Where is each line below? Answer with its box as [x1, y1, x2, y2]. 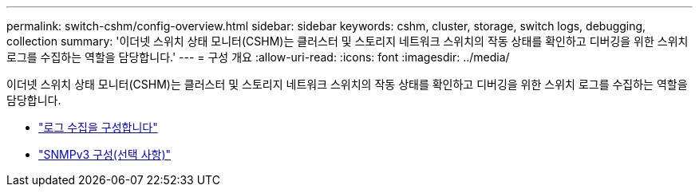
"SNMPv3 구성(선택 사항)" [38, 148, 172, 161]
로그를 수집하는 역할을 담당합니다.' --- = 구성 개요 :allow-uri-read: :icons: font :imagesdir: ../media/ [6, 50, 510, 64]
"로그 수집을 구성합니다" [38, 120, 158, 134]
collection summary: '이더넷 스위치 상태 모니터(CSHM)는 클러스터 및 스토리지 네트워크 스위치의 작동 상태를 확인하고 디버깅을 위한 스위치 [6, 34, 689, 48]
